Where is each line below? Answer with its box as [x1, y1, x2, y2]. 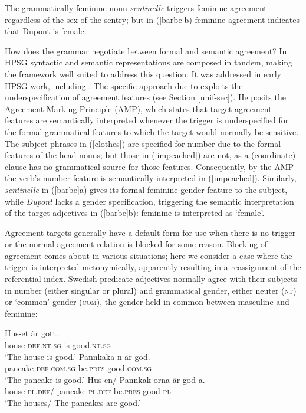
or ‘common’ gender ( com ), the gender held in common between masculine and [5, 296, 289, 308]
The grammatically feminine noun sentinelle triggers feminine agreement [5, 2, 267, 14]
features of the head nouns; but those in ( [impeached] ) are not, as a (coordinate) [5, 149, 296, 161]
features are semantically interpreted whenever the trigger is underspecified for [5, 114, 289, 126]
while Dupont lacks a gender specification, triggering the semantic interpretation [5, 195, 294, 207]
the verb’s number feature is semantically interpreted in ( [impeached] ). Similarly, [5, 172, 297, 184]
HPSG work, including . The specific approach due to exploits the [5, 79, 243, 91]
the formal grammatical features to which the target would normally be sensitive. [5, 125, 299, 137]
